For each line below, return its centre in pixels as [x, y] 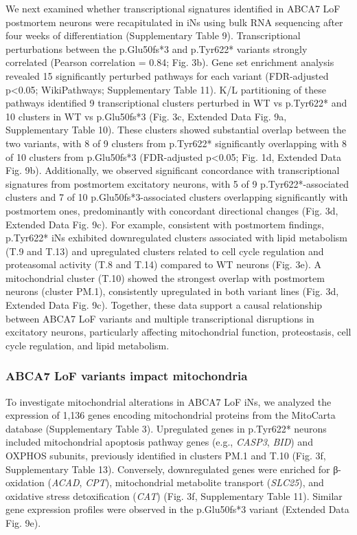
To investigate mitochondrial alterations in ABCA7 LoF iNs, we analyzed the [169, 401]
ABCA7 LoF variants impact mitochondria [127, 376]
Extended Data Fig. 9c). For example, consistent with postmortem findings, [165, 224]
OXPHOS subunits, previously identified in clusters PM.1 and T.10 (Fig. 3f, [166, 456]
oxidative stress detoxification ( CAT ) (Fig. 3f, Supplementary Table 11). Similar [174, 495]
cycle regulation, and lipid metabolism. [88, 345]
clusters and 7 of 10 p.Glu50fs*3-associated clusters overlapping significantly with [177, 197]
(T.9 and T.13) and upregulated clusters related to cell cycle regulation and [165, 251]
